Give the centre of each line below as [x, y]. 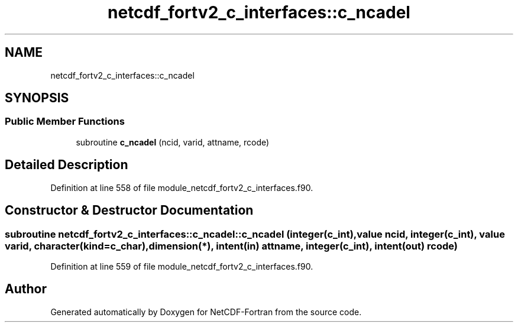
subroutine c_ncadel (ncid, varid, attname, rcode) [173, 142]
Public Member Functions [65, 122]
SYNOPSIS [37, 98]
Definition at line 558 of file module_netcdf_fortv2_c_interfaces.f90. [182, 187]
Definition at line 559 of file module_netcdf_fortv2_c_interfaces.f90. [182, 266]
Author [26, 289]
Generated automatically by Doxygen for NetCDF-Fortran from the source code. [206, 312]
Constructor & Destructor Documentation [129, 211]
